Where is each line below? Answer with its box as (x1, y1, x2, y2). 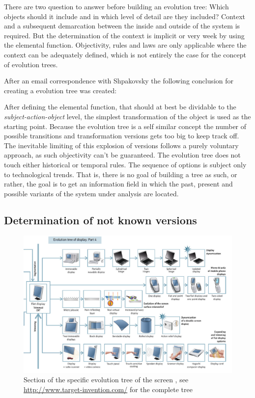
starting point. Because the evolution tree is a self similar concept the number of (4, 121, 247, 131)
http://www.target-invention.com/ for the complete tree (24, 384, 193, 394)
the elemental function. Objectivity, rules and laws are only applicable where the (4, 40, 247, 50)
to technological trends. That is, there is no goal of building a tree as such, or (4, 169, 237, 179)
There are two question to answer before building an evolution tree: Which (4, 1, 229, 11)
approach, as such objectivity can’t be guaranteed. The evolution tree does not (4, 150, 241, 160)
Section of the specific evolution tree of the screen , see (24, 374, 189, 385)
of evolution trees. (4, 59, 58, 69)
